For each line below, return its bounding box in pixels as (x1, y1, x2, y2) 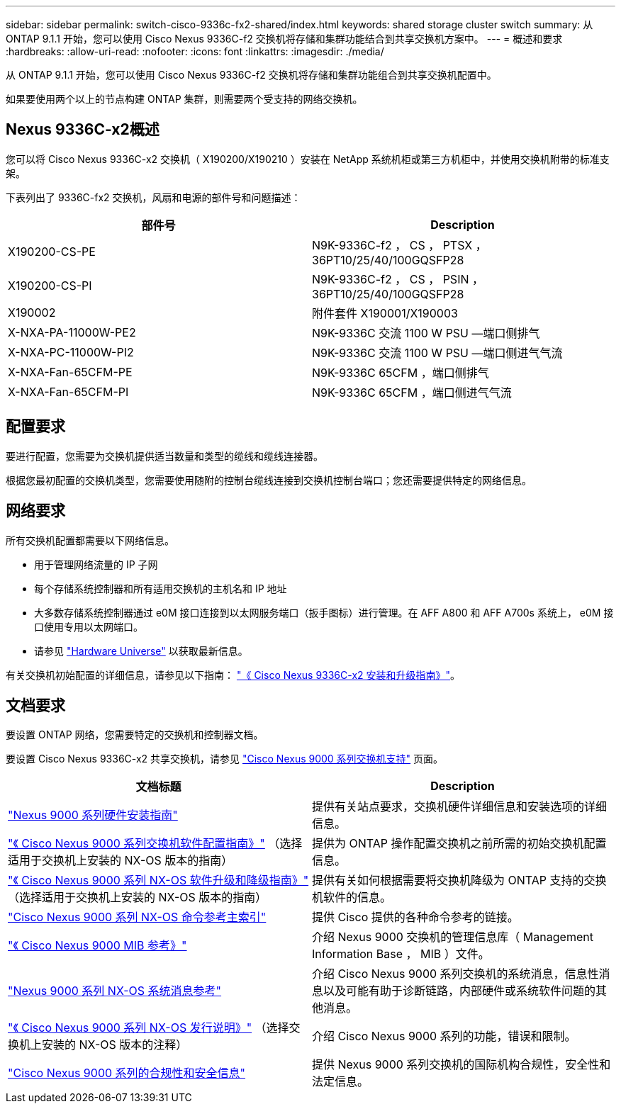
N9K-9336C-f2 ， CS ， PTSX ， (312, 237, 487, 252)
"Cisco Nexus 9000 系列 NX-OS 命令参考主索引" (8, 910, 267, 925)
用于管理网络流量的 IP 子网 (34, 558, 158, 570)
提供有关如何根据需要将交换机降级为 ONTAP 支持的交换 (312, 873, 607, 888)
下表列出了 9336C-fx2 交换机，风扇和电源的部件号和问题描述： (6, 191, 301, 203)
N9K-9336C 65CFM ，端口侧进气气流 (312, 385, 512, 400)
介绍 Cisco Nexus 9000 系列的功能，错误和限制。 (312, 1029, 576, 1044)
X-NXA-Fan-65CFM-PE (8, 364, 133, 379)
